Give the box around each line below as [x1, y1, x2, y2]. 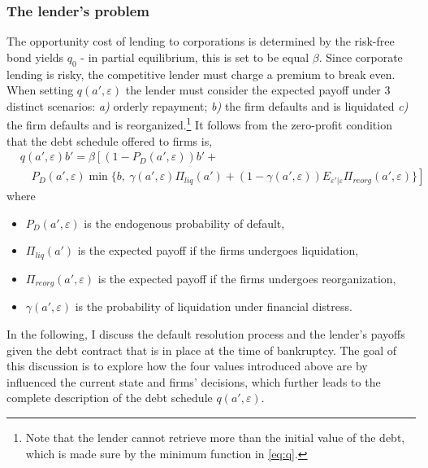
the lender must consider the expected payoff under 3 [125, 81, 391, 98]
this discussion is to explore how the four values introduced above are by [6, 357, 368, 374]
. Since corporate [318, 48, 403, 65]
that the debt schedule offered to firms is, [6, 132, 213, 149]
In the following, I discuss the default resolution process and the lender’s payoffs [6, 325, 405, 342]
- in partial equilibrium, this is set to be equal [80, 48, 309, 65]
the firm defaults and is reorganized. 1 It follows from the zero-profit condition [6, 114, 392, 133]
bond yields [6, 48, 64, 65]
